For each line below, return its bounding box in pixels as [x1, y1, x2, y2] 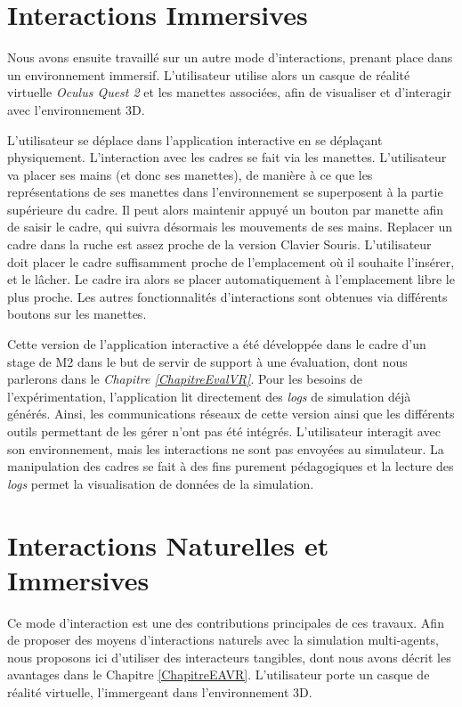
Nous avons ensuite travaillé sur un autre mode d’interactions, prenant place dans [7, 48, 453, 67]
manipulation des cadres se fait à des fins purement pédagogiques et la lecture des [7, 457, 454, 475]
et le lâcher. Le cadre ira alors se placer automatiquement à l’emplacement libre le [7, 270, 455, 288]
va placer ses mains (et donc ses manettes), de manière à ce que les [7, 165, 373, 183]
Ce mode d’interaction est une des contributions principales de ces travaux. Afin [7, 613, 444, 631]
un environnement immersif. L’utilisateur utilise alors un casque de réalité [7, 65, 410, 84]
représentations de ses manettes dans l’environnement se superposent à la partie [7, 183, 443, 201]
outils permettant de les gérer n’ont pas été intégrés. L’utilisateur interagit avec [7, 422, 441, 440]
